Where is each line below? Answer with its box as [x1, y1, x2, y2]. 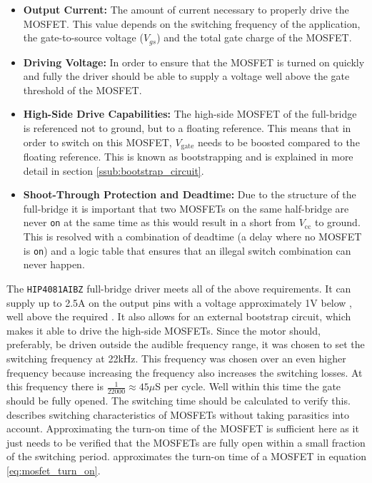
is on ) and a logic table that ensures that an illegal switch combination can [23, 243, 351, 258]
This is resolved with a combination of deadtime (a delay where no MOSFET [23, 229, 362, 244]
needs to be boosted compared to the [197, 134, 360, 149]
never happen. [23, 257, 85, 272]
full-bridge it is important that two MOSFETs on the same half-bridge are [23, 200, 349, 215]
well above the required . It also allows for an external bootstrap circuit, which [6, 309, 351, 324]
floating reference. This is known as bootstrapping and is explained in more [23, 149, 353, 164]
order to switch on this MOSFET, [23, 134, 172, 149]
